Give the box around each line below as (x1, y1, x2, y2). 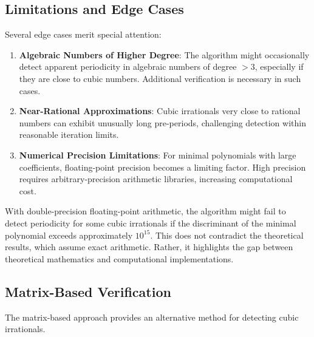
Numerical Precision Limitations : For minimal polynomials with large (19, 148, 296, 161)
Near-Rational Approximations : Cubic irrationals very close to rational (19, 104, 301, 117)
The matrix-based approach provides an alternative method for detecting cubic (5, 310, 299, 323)
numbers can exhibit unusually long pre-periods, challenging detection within (19, 116, 306, 129)
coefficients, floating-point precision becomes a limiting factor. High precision (19, 160, 306, 173)
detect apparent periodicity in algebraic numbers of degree (19, 60, 237, 73)
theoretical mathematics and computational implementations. (5, 252, 234, 265)
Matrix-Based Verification (5, 282, 171, 301)
